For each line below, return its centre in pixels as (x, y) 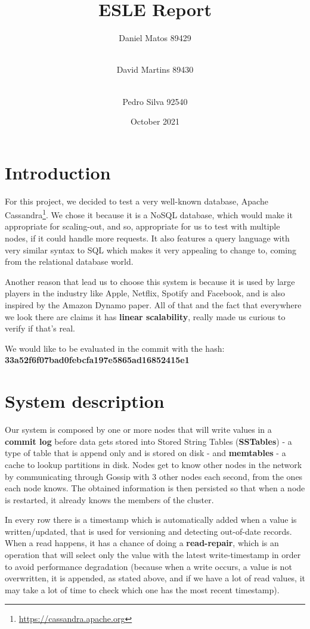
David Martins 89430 (155, 69)
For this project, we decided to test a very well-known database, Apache (137, 201)
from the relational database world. (69, 261)
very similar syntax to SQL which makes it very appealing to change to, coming (151, 250)
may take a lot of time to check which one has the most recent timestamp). (142, 589)
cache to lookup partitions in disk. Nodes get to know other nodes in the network (154, 464)
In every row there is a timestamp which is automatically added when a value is (151, 520)
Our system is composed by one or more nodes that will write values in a (138, 430)
